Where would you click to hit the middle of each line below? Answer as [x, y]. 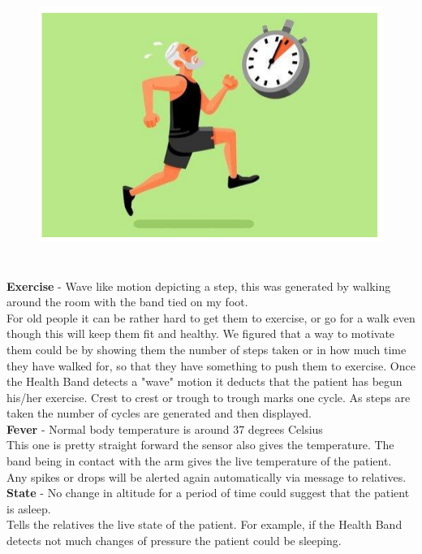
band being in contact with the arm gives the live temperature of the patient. [199, 461]
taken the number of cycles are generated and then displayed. [159, 413]
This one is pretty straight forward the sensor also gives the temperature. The [200, 445]
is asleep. [29, 508]
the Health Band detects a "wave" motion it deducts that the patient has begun [205, 381]
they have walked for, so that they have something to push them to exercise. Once [211, 365]
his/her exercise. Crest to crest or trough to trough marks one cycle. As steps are [209, 397]
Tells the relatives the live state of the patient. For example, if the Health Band [205, 524]
